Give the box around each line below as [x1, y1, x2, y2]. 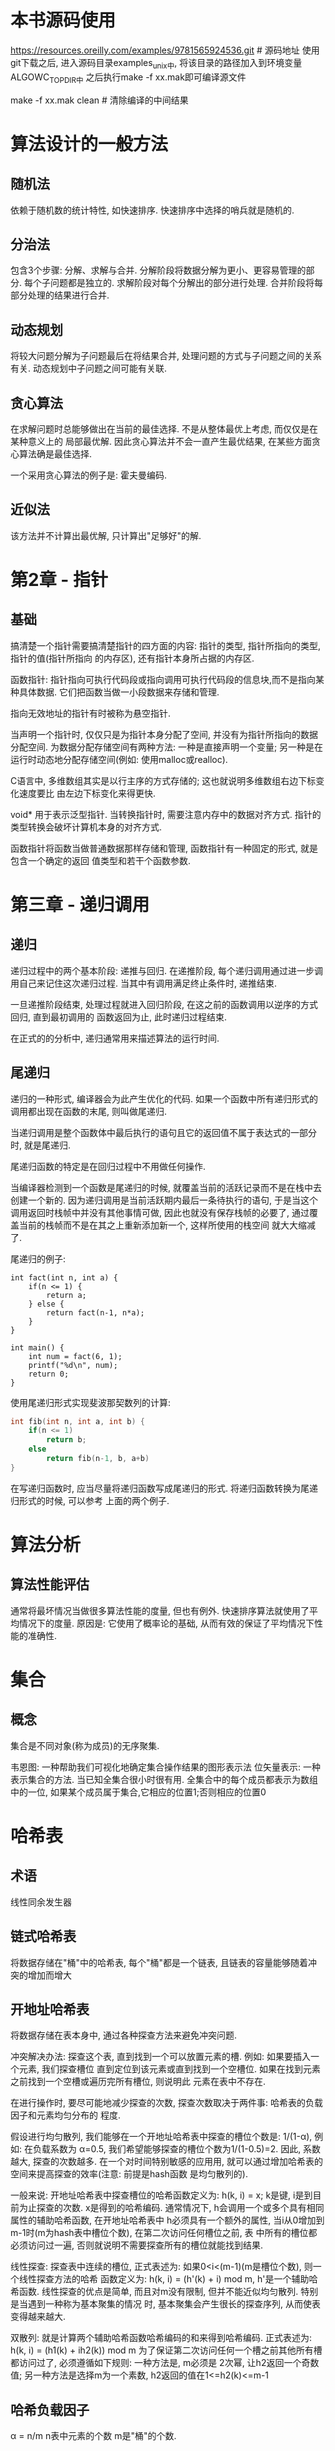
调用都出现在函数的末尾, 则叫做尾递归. [10, 1105, 168, 1117]
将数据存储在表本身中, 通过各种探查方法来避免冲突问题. [10, 2029, 238, 2041]
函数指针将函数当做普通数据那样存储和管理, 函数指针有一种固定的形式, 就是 [10, 842, 318, 854]
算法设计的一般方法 [10, 132, 169, 155]
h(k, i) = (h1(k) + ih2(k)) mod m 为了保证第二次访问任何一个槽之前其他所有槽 [10, 2344, 323, 2356]
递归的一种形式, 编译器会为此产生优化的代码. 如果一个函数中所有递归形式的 [10, 1092, 318, 1105]
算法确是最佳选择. [18, 447, 93, 460]
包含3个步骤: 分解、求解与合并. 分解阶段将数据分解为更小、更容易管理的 [10, 264, 307, 276]
